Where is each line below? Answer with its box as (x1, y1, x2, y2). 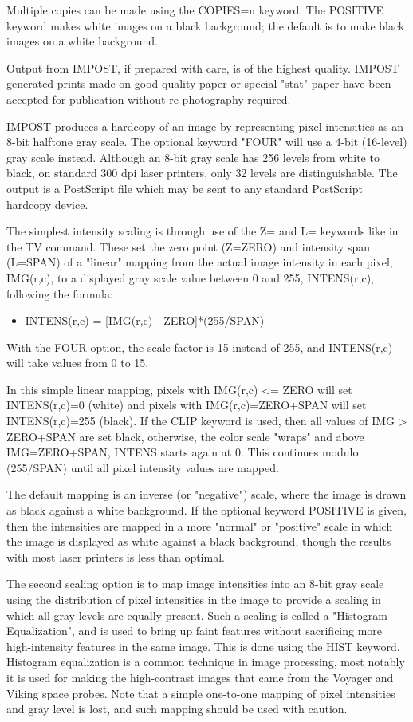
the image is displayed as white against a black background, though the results (6, 533, 391, 550)
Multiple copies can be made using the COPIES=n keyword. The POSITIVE (6, 2, 384, 18)
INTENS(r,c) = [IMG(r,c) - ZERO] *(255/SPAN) (25, 312, 265, 329)
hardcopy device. (6, 195, 88, 212)
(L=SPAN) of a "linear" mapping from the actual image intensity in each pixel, (6, 254, 393, 270)
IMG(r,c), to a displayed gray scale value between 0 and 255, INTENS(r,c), (6, 269, 374, 286)
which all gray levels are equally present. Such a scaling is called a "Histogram (6, 606, 387, 623)
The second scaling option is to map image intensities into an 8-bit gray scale (6, 575, 384, 592)
